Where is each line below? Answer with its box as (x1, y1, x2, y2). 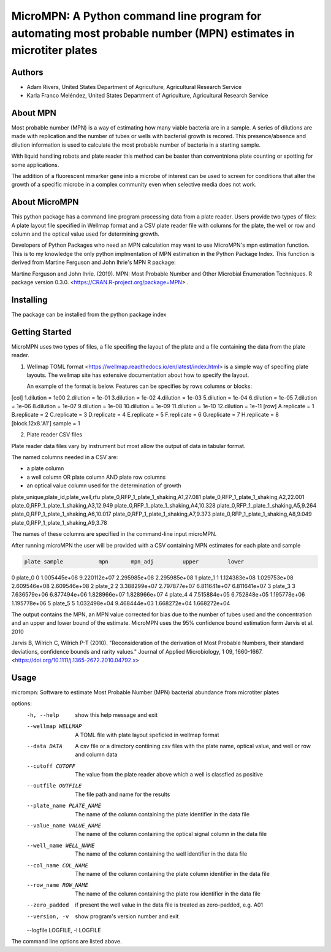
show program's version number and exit (75, 912, 179, 920)
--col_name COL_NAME (26, 862, 89, 869)
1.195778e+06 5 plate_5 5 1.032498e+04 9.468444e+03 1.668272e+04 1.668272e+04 (11, 599, 230, 607)
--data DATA (26, 743, 63, 749)
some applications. (11, 161, 59, 168)
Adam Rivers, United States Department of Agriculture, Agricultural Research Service (26, 83, 242, 90)
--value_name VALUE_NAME (26, 822, 101, 829)
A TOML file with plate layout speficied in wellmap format (75, 731, 219, 738)
